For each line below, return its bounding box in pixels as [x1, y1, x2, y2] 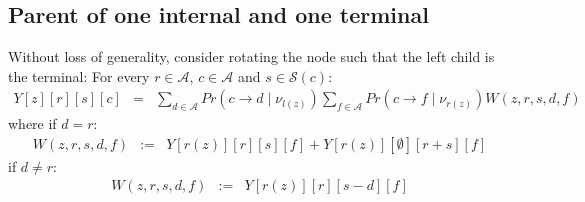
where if [8, 113, 57, 134]
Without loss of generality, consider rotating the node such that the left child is [8, 46, 495, 67]
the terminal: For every [8, 65, 150, 86]
